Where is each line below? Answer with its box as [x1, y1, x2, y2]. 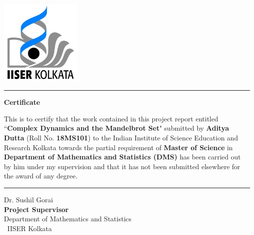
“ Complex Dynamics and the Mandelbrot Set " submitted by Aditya [4, 123, 229, 133]
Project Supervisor [4, 204, 69, 214]
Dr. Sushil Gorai [4, 194, 53, 204]
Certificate [4, 97, 40, 107]
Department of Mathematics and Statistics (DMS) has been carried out [4, 152, 241, 162]
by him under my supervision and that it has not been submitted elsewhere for [4, 161, 240, 171]
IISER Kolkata [7, 223, 52, 233]
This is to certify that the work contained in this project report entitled [4, 113, 218, 123]
